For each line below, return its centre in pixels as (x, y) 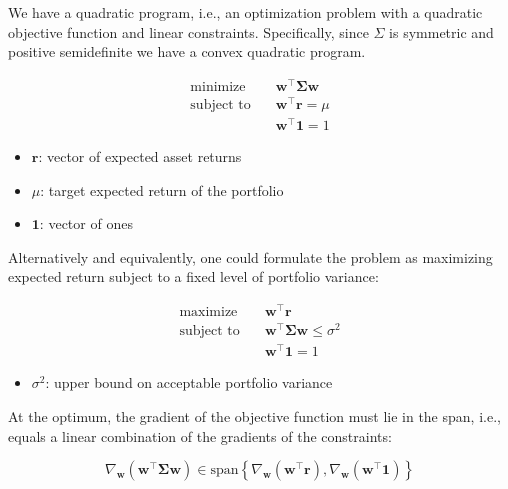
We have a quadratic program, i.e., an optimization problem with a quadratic (245, 12)
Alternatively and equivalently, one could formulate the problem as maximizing (250, 256)
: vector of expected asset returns (140, 156)
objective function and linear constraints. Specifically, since (188, 31)
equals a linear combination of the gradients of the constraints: (200, 435)
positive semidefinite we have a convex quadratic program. (187, 51)
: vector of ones (86, 223)
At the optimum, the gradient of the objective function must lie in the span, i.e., (254, 416)
